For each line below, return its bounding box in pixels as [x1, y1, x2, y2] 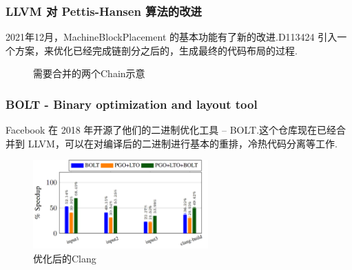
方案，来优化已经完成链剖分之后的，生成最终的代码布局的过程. [14, 43, 298, 57]
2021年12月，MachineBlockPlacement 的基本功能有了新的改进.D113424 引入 [6, 30, 338, 44]
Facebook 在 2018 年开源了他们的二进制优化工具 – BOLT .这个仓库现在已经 [6, 123, 337, 137]
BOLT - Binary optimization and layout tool [6, 95, 258, 112]
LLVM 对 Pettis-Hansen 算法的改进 [6, 2, 202, 19]
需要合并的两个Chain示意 [33, 66, 145, 81]
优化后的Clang [33, 251, 96, 265]
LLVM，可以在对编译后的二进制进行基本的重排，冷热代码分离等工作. [28, 136, 338, 150]
